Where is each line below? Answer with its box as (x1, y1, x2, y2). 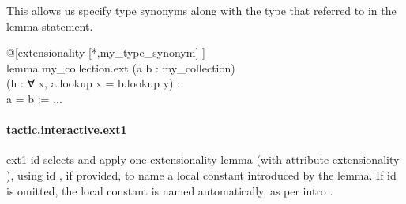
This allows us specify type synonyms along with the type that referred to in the (6, 2, 397, 18)
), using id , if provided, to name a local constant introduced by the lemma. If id (6, 166, 397, 183)
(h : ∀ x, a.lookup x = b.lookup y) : (6, 75, 181, 91)
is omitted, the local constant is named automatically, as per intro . (6, 182, 333, 198)
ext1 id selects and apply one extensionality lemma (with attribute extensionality (6, 151, 400, 168)
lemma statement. (6, 17, 93, 34)
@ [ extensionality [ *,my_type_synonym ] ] (6, 44, 205, 61)
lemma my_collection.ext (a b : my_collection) (6, 59, 235, 76)
